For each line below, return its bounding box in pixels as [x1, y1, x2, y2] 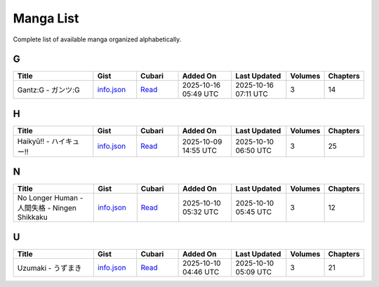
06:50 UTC [235, 145, 272, 155]
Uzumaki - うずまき [17, 263, 82, 273]
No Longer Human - [17, 193, 84, 203]
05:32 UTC [182, 207, 219, 217]
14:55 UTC [182, 145, 218, 155]
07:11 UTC [235, 89, 268, 99]
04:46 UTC [182, 267, 220, 276]
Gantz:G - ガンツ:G [17, 85, 80, 95]
